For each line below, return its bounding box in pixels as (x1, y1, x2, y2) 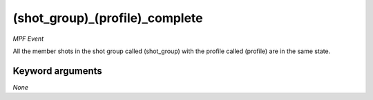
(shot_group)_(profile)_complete (12, 10, 203, 26)
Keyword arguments (12, 65, 103, 77)
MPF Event (12, 34, 44, 43)
